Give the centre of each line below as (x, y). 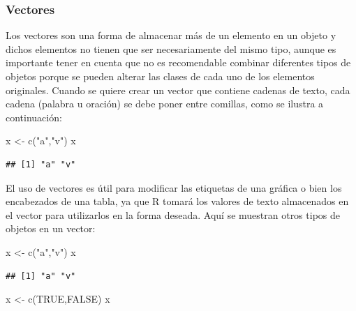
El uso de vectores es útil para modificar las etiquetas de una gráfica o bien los (174, 187)
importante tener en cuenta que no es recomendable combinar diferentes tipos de (178, 62)
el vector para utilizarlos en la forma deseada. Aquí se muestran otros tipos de (173, 214)
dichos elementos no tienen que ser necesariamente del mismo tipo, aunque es (171, 48)
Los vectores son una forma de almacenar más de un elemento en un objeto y (171, 35)
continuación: (34, 117)
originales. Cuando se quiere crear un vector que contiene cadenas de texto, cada (178, 90)
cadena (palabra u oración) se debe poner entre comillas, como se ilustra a (165, 104)
